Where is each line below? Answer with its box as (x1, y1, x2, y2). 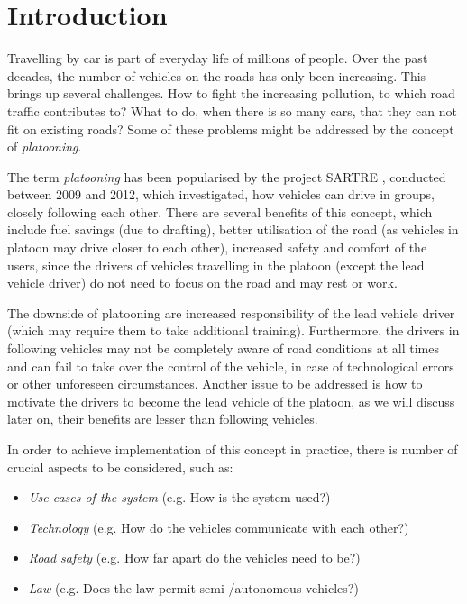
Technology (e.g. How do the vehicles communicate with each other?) (28, 517, 409, 536)
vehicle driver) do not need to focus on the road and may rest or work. (7, 273, 398, 292)
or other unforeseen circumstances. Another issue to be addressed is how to (7, 374, 423, 393)
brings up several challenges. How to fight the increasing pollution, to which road (7, 84, 455, 103)
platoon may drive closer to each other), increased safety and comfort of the (7, 238, 427, 257)
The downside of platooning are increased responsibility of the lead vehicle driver (7, 303, 455, 322)
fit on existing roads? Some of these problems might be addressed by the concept (7, 119, 454, 138)
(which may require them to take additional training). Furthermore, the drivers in (7, 321, 460, 340)
